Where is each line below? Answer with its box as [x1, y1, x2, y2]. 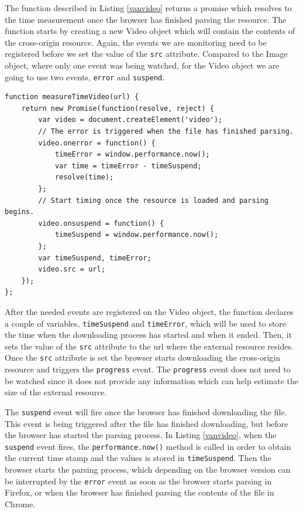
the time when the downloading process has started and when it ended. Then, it [5, 328, 292, 341]
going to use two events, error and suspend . [5, 70, 165, 83]
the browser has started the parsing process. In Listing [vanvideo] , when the [5, 429, 277, 441]
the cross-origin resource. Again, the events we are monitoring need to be [5, 36, 267, 48]
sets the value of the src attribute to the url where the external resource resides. [5, 340, 294, 352]
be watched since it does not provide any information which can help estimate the [5, 374, 298, 386]
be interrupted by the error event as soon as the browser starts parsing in [5, 474, 272, 487]
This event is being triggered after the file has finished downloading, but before [5, 417, 288, 429]
